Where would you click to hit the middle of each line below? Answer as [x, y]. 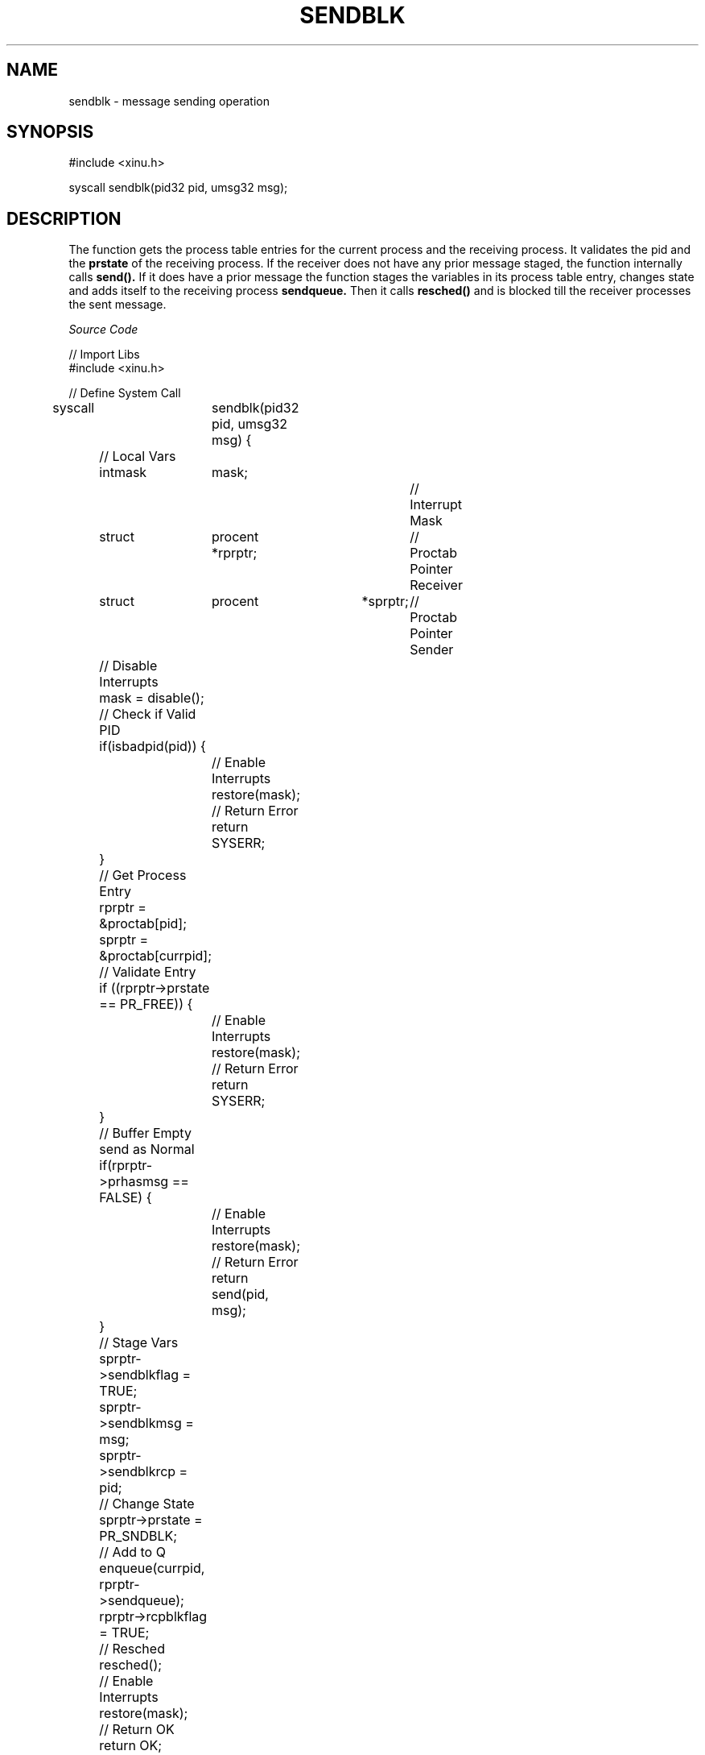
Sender [432, 650]
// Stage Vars [139, 1343]
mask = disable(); [152, 698]
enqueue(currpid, [152, 1568]
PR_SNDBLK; [138, 1536]
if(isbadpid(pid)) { [153, 747]
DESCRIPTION [64, 218]
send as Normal [147, 1149]
